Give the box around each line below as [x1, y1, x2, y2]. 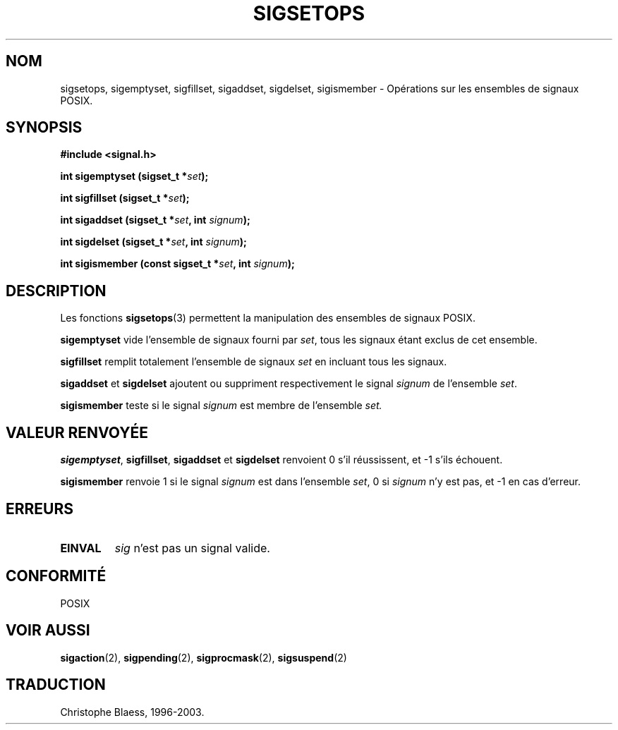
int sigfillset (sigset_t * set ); [60, 192, 190, 205]
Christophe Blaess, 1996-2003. [60, 705, 205, 718]
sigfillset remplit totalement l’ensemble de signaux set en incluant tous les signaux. [60, 355, 447, 368]
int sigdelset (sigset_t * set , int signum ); [60, 236, 247, 248]
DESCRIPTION [6, 281, 107, 300]
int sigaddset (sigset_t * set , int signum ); [60, 214, 250, 226]
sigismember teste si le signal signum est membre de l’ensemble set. [60, 399, 382, 412]
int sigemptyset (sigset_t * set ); [60, 170, 209, 183]
